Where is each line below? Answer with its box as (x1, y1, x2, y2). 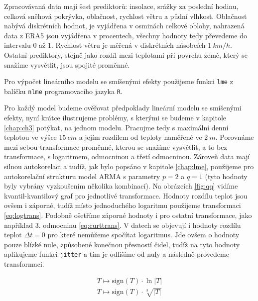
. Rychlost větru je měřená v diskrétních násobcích (51, 40, 206, 50)
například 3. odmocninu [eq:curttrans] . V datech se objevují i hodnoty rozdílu (4, 219, 241, 230)
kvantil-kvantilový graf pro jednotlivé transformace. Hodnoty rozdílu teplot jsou (4, 190, 248, 201)
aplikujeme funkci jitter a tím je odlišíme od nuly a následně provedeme (4, 249, 229, 259)
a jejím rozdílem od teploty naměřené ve (79, 132, 202, 142)
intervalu (4, 40, 31, 50)
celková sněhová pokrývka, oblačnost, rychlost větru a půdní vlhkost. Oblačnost (4, 10, 247, 21)
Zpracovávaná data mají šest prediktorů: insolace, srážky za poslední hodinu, (4, 1, 239, 11)
